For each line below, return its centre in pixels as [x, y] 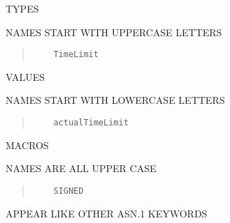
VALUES [26, 76]
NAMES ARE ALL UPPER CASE [81, 168]
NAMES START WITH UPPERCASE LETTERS [114, 32]
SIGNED [69, 191]
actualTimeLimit [91, 123]
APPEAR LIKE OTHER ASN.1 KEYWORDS [107, 213]
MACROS [27, 145]
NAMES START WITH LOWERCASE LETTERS [115, 100]
